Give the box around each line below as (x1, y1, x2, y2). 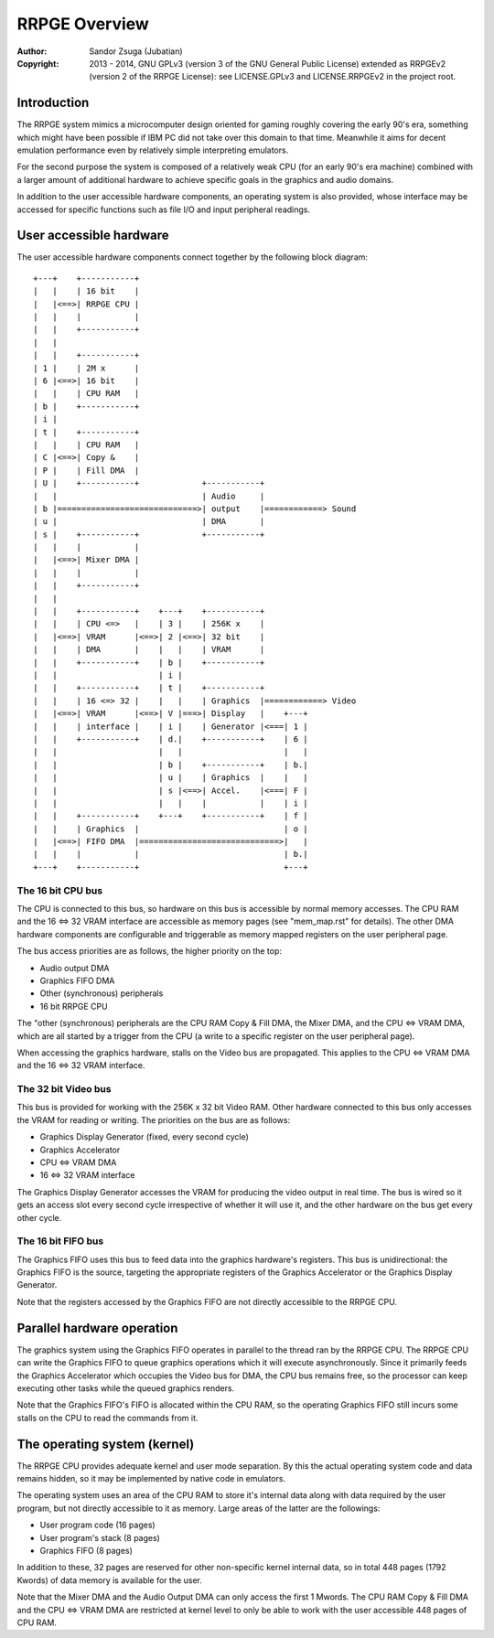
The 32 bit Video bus (16, 1083, 112, 1096)
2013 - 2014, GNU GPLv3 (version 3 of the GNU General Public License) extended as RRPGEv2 (89, 58, 446, 69)
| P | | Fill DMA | (33, 465, 140, 476)
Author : (16, 46, 48, 57)
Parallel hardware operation (16, 1320, 178, 1335)
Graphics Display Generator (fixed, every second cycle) (39, 1131, 249, 1142)
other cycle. (16, 1212, 62, 1223)
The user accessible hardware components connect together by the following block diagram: (16, 252, 369, 262)
